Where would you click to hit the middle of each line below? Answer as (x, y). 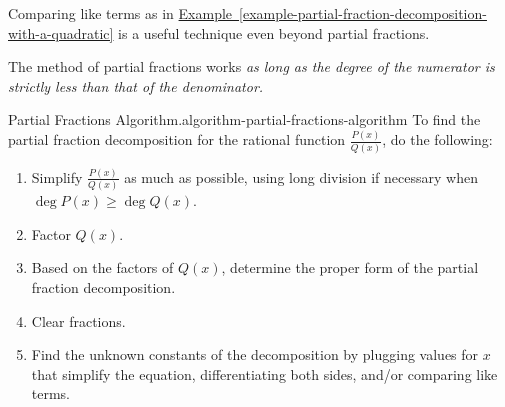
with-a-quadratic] (61, 32)
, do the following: (437, 139)
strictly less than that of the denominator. (136, 85)
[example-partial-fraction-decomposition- (363, 13)
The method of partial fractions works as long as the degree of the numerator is (251, 66)
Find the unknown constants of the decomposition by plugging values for (255, 354)
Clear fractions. (78, 320)
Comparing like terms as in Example (120, 13)
